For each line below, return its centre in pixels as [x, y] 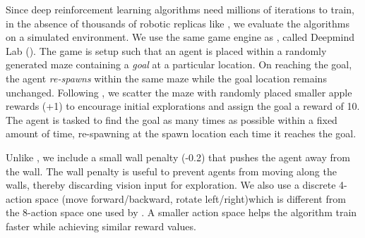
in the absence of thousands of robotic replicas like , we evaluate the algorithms [178, 23]
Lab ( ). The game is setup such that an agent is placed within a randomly [166, 50]
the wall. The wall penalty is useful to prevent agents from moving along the [171, 171]
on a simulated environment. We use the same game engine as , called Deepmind [180, 37]
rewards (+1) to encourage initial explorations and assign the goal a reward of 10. [183, 106]
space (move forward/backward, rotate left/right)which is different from [190, 198]
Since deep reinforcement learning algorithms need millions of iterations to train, [180, 9]
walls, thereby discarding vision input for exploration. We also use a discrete [171, 185]
